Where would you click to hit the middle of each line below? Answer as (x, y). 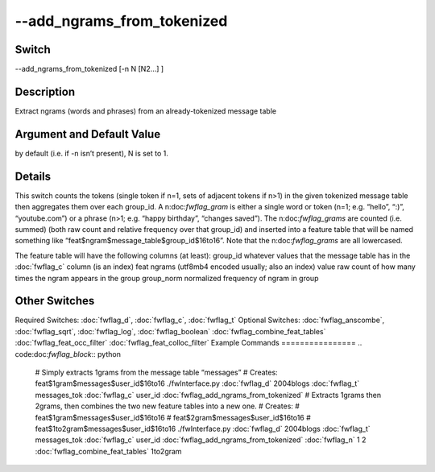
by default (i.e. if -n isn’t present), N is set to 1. (92, 153)
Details (33, 176)
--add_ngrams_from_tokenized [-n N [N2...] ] (89, 69)
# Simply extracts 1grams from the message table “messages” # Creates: (156, 372)
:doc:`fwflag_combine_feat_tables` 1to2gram (108, 451)
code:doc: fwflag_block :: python (68, 354)
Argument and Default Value (88, 134)
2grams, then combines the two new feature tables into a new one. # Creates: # (167, 406)
